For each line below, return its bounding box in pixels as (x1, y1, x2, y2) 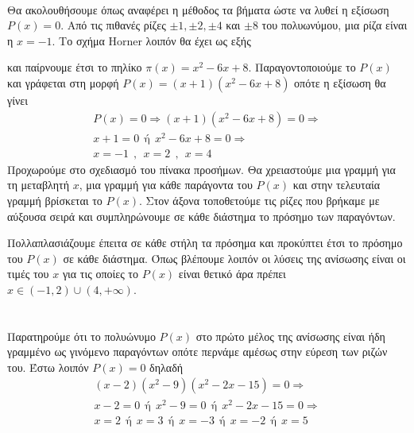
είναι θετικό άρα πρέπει (178, 265, 286, 282)
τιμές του (7, 265, 49, 282)
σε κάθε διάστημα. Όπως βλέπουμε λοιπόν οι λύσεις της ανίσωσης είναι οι (63, 249, 406, 266)
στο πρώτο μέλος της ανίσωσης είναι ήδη (195, 327, 385, 344)
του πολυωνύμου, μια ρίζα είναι (261, 17, 408, 33)
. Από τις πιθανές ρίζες (60, 17, 166, 33)
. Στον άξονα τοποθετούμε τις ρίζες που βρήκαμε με (139, 191, 380, 208)
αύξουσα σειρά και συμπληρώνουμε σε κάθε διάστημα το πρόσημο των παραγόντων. (7, 207, 396, 224)
